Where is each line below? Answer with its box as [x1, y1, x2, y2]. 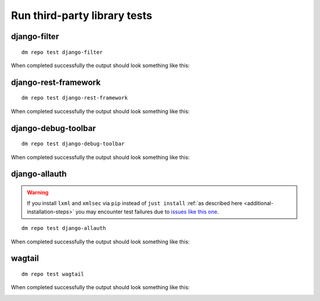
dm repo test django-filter [21, 49, 103, 56]
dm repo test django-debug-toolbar [21, 140, 125, 148]
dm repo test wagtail [21, 270, 84, 277]
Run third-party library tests [11, 9, 152, 22]
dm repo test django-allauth [21, 225, 106, 232]
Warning [27, 188, 49, 196]
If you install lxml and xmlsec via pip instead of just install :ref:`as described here [27, 200, 243, 207]
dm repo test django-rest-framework [21, 95, 128, 101]
